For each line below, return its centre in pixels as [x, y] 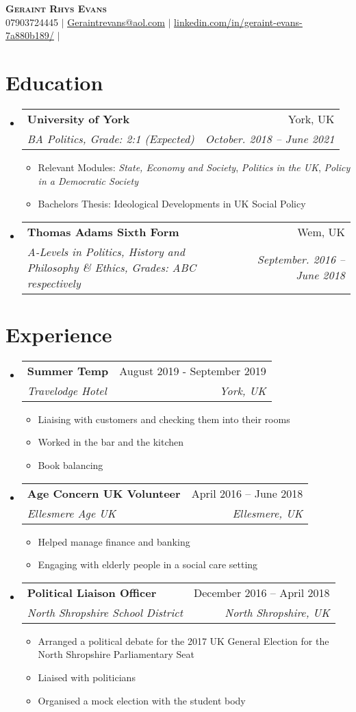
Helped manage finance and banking [114, 541]
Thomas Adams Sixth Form [103, 231]
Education [54, 82]
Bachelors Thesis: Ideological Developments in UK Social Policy [172, 204]
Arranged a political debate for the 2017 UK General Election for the [183, 640]
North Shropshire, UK [277, 612]
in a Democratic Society [88, 180]
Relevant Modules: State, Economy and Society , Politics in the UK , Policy [194, 167]
